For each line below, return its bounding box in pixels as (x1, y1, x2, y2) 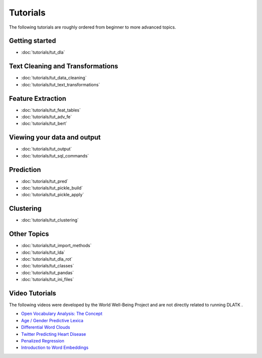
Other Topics (9, 230, 49, 238)
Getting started (9, 37, 56, 45)
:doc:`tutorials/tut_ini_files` (21, 277, 74, 282)
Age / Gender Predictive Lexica (21, 317, 83, 323)
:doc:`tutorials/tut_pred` (21, 178, 68, 184)
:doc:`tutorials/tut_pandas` (21, 269, 74, 276)
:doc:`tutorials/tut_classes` (21, 263, 74, 269)
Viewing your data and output (9, 133, 101, 141)
